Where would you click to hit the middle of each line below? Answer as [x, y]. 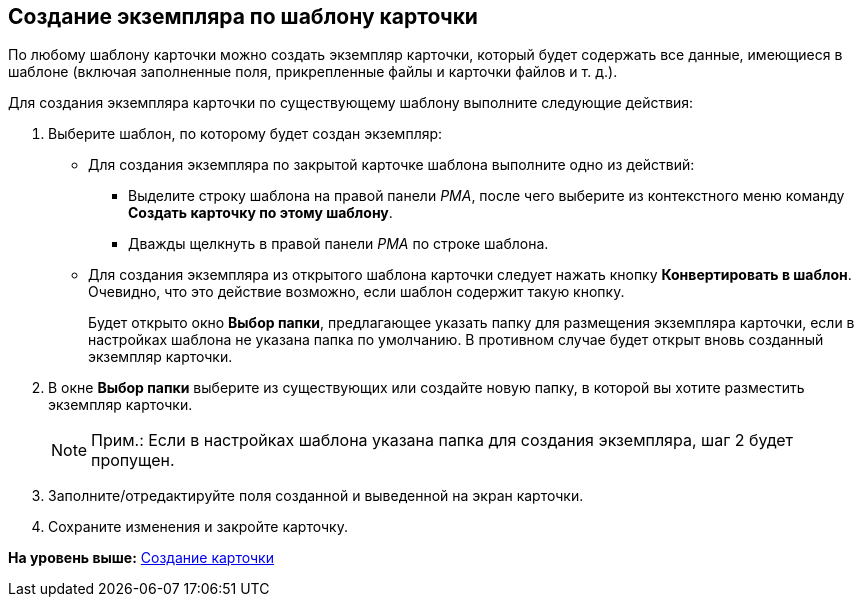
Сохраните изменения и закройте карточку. [198, 527]
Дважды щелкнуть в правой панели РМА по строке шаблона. [338, 244]
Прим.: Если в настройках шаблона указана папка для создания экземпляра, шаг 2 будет [442, 440]
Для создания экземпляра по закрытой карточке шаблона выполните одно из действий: [391, 165]
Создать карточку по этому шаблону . [260, 213]
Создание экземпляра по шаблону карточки [243, 16]
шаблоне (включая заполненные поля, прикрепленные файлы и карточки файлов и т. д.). [313, 72]
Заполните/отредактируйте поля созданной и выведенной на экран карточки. [316, 496]
